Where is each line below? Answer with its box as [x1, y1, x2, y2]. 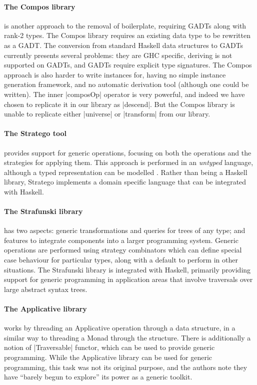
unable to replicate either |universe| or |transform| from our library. [4, 108, 210, 119]
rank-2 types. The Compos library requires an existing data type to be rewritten [4, 30, 250, 40]
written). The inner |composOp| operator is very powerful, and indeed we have [4, 88, 245, 99]
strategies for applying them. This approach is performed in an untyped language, [4, 157, 253, 167]
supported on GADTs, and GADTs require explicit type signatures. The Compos [4, 59, 252, 70]
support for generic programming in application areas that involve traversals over [4, 274, 253, 284]
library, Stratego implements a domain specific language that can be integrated [4, 176, 246, 187]
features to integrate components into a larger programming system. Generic [4, 234, 238, 245]
